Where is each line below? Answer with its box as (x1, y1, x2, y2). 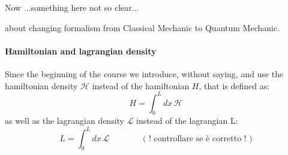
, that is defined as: (199, 79, 270, 92)
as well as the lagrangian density (5, 114, 124, 127)
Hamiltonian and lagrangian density (5, 44, 157, 57)
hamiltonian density (5, 79, 78, 92)
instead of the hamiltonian (92, 79, 190, 92)
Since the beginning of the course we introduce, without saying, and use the (5, 67, 284, 80)
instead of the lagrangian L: (136, 114, 238, 127)
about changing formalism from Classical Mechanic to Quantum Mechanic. (5, 21, 280, 34)
